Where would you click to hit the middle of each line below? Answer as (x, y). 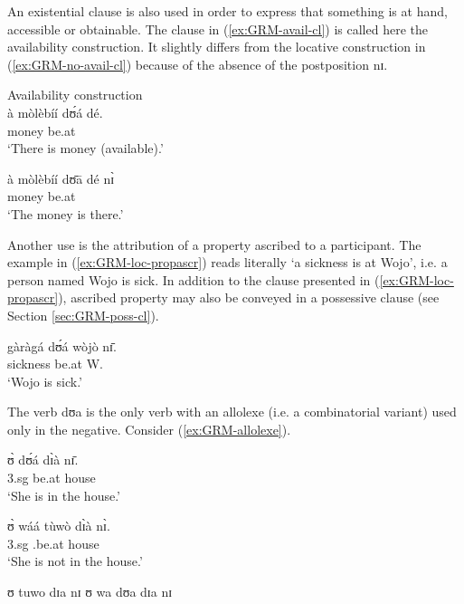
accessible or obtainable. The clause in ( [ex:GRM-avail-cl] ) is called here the (218, 29)
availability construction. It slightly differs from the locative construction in (217, 47)
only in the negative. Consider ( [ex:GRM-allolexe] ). (149, 429)
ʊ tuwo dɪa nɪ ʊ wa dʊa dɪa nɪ (90, 592)
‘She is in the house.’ (64, 495)
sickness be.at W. (55, 364)
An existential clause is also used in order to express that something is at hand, (227, 11)
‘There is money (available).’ (85, 148)
